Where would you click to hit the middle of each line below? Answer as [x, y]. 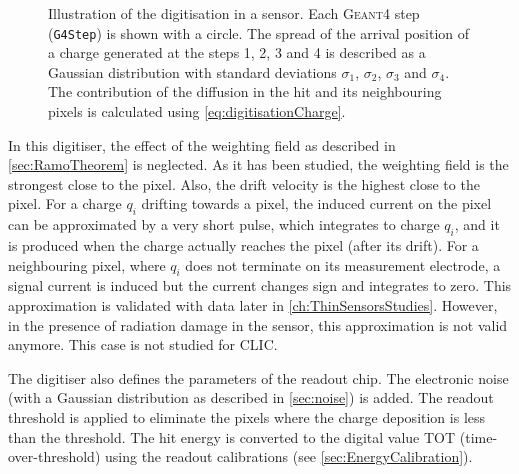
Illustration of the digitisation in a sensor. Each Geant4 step [234, 13]
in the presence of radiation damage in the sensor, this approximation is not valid [258, 324]
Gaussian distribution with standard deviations [192, 71]
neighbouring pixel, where [87, 264]
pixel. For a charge [65, 203]
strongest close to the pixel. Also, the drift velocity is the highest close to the [244, 183]
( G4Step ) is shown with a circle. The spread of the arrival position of [259, 32]
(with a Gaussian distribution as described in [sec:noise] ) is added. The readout [251, 397]
